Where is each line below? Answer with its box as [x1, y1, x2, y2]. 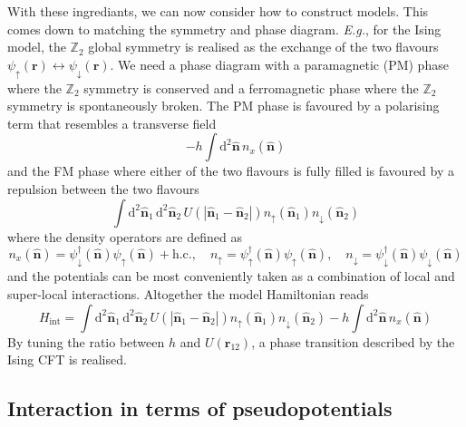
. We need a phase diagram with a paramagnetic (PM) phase [110, 54, 449, 73]
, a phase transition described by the [251, 332, 455, 351]
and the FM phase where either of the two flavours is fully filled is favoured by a [7, 161, 454, 180]
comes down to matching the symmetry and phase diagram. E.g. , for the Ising [7, 19, 442, 38]
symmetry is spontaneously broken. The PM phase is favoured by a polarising [7, 96, 440, 115]
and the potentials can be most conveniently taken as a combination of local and [7, 267, 455, 286]
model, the [7, 37, 66, 56]
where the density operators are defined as [7, 227, 242, 246]
